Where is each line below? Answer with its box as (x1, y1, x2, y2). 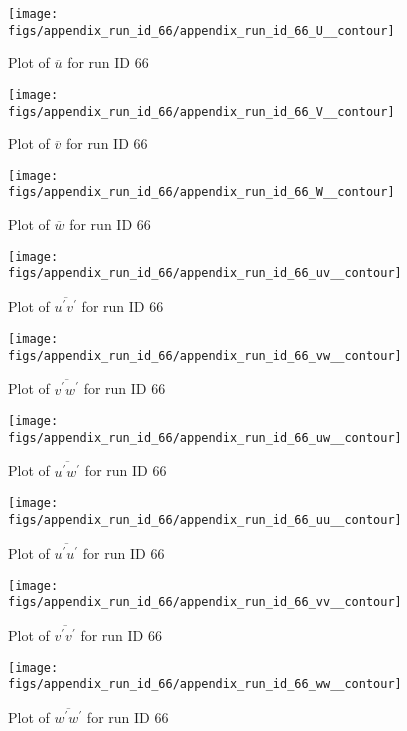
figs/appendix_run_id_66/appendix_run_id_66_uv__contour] (8, 266, 402, 281)
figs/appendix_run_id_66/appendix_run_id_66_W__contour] (8, 185, 395, 200)
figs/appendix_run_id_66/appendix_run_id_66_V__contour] (8, 104, 395, 119)
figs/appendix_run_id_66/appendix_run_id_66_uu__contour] (8, 512, 402, 527)
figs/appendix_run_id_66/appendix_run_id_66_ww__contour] (8, 677, 402, 692)
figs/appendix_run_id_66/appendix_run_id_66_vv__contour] (8, 595, 402, 610)
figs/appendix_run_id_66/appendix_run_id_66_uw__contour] (8, 430, 402, 445)
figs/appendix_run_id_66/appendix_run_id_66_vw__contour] (8, 348, 402, 363)
